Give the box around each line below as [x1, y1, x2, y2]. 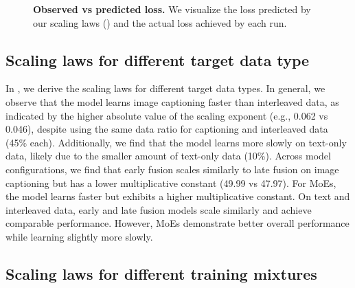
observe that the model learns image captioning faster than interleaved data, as [5, 94, 339, 109]
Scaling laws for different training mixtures [5, 263, 317, 284]
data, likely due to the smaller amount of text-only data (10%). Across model [5, 148, 331, 163]
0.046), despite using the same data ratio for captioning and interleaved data [5, 122, 328, 136]
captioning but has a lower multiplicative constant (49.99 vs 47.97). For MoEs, [5, 175, 336, 190]
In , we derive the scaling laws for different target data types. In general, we [5, 81, 325, 96]
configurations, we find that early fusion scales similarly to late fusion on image [5, 162, 339, 176]
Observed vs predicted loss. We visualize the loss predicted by [33, 2, 311, 16]
